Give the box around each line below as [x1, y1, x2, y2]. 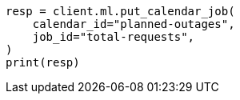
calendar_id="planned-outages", [32, 18, 235, 30]
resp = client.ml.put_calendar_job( [6, 5, 235, 18]
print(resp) [6, 56, 80, 69]
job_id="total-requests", [32, 30, 195, 43]
